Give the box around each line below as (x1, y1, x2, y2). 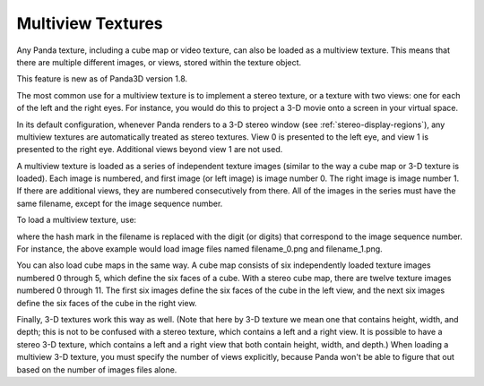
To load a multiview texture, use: (16, 215, 137, 226)
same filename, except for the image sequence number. (16, 198, 223, 209)
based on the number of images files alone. (16, 364, 177, 375)
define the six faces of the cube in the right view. (16, 297, 197, 308)
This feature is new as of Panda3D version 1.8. (16, 73, 188, 84)
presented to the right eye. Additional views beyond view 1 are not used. (16, 144, 283, 155)
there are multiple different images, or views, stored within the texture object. (16, 56, 302, 67)
